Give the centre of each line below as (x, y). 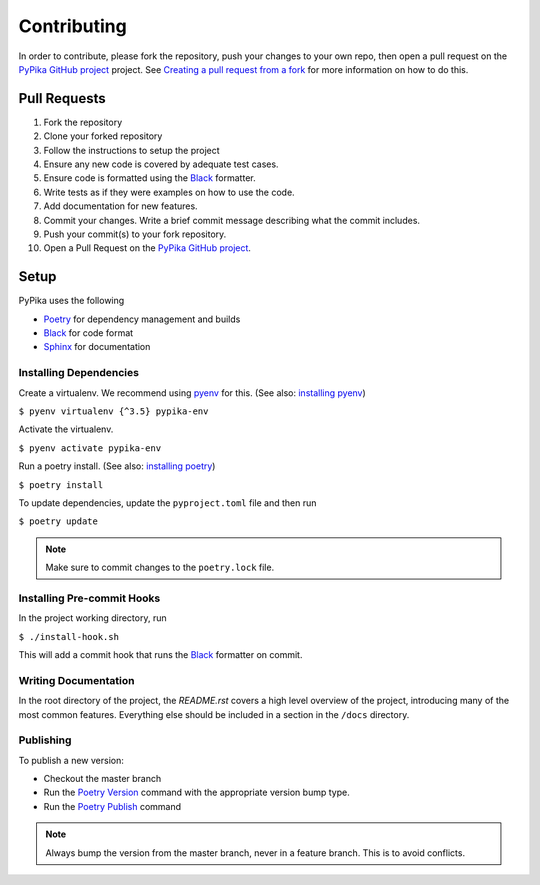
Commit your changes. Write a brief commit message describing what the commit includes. (231, 220)
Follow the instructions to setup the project (131, 150)
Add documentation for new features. (121, 206)
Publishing (45, 740)
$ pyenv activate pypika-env (90, 448)
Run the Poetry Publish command (112, 806)
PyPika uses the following (71, 301)
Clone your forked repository (103, 136)
